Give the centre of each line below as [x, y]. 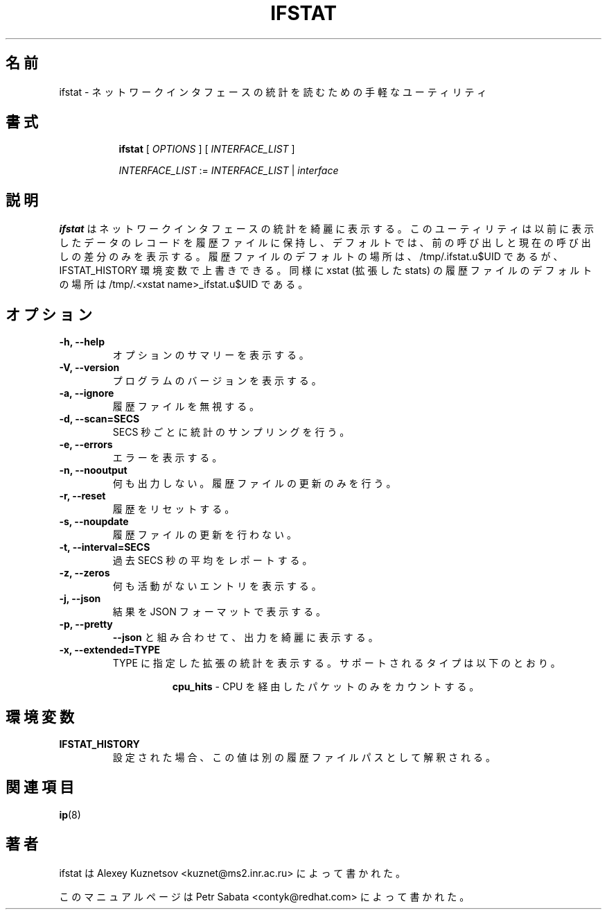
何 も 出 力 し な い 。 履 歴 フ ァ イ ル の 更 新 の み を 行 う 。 [254, 484]
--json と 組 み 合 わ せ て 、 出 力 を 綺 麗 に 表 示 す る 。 [245, 638]
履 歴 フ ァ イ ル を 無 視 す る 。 [186, 407]
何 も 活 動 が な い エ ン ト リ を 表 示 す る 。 [217, 586]
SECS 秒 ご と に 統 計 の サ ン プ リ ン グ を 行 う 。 [231, 432]
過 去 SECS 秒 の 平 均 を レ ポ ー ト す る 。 [212, 561]
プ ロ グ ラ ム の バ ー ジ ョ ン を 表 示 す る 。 [217, 381]
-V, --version [89, 368]
